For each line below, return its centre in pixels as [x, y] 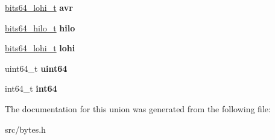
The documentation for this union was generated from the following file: [138, 108]
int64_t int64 [31, 88]
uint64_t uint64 [36, 68]
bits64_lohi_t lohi [40, 48]
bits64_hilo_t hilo [40, 27]
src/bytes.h [25, 129]
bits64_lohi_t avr [39, 7]
